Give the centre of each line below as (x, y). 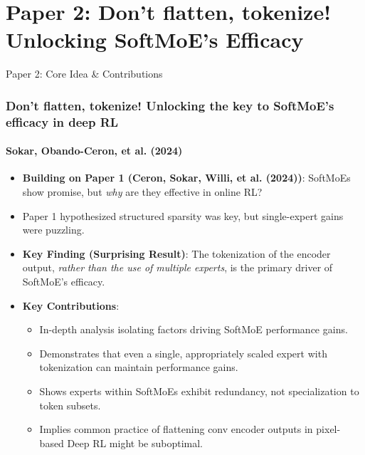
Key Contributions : (71, 305)
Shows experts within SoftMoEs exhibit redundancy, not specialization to (199, 391)
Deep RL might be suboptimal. (135, 443)
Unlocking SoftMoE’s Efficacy (155, 40)
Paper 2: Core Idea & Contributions (84, 74)
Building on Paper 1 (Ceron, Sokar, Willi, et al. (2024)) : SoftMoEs (186, 178)
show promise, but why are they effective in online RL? (142, 192)
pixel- (328, 429)
